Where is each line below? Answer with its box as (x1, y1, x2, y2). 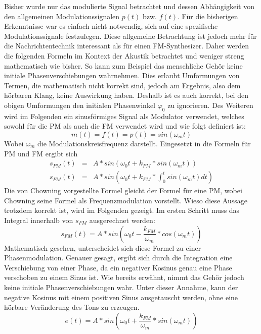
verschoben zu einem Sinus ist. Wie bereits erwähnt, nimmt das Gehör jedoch (4, 272, 244, 283)
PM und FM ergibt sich (4, 148, 78, 158)
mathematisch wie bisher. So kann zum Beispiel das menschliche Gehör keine (4, 60, 243, 71)
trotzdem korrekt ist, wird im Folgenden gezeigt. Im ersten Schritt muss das (4, 205, 240, 215)
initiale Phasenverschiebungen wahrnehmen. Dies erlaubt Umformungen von (4, 70, 240, 81)
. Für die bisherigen (178, 11, 238, 21)
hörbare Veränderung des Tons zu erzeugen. (4, 302, 140, 312)
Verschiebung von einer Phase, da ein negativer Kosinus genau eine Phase (4, 262, 232, 272)
